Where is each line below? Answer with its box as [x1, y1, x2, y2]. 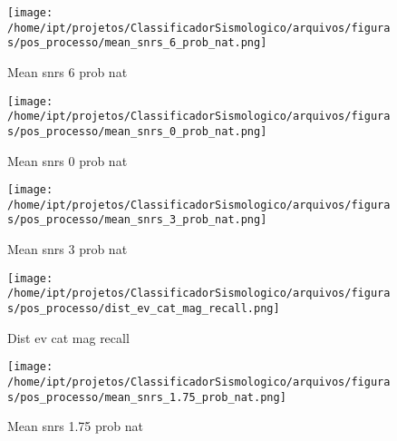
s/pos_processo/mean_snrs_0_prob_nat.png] [7, 124, 267, 138]
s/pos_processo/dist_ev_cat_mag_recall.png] [7, 302, 280, 315]
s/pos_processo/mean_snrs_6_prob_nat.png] [7, 36, 267, 50]
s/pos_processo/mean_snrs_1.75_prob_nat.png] [7, 390, 286, 404]
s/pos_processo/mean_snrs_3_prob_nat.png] [7, 213, 267, 227]
